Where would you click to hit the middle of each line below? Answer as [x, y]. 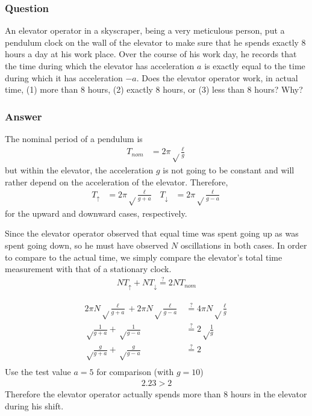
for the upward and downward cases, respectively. [96, 213]
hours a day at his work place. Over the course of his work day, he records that [151, 54]
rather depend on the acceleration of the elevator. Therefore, [117, 182]
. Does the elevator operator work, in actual [217, 77]
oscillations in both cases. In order [244, 245]
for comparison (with [135, 372]
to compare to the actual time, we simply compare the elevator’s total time [144, 257]
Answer [23, 116]
